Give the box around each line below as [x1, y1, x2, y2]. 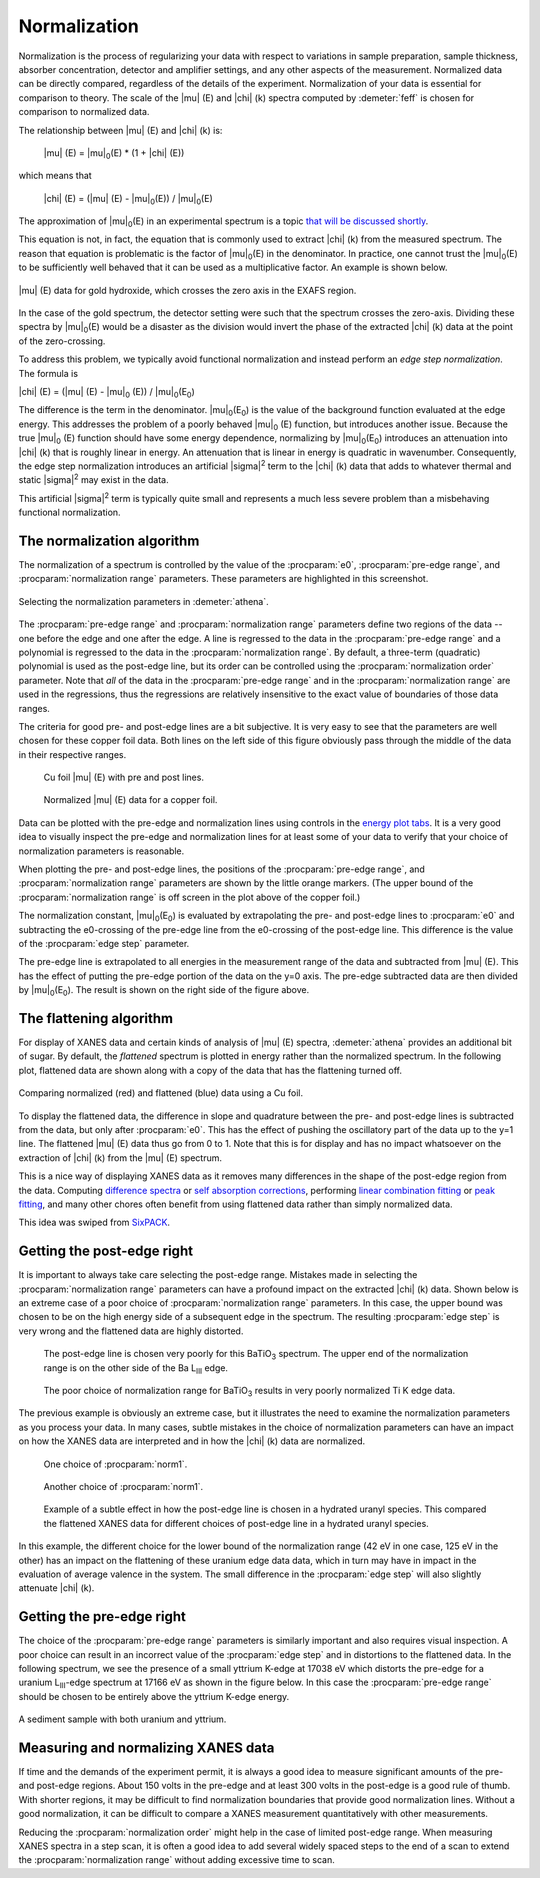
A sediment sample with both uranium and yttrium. [18, 1713, 227, 1725]
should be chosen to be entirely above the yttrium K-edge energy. [18, 1690, 290, 1702]
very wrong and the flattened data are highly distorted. [18, 1325, 244, 1337]
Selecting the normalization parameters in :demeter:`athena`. [18, 595, 269, 607]
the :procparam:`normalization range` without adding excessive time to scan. [18, 1854, 335, 1866]
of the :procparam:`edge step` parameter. [18, 937, 190, 949]
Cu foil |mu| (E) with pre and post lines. [43, 771, 205, 784]
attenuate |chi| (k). [18, 1582, 95, 1594]
